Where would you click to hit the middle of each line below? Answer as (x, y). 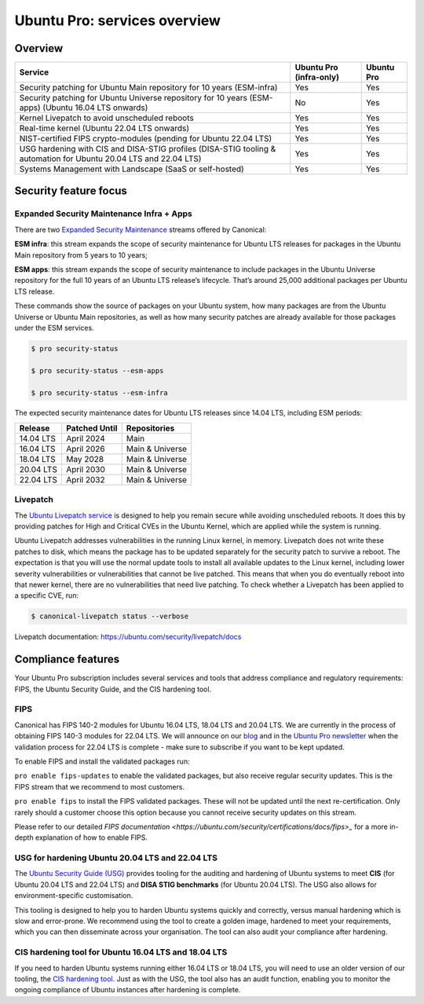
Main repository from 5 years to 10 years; (81, 255)
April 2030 (86, 469)
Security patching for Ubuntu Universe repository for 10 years (133, 98)
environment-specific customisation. (74, 896)
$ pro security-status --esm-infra (99, 392)
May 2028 (85, 459)
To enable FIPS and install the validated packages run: (102, 761)
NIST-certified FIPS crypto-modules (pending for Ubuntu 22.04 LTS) (146, 139)
